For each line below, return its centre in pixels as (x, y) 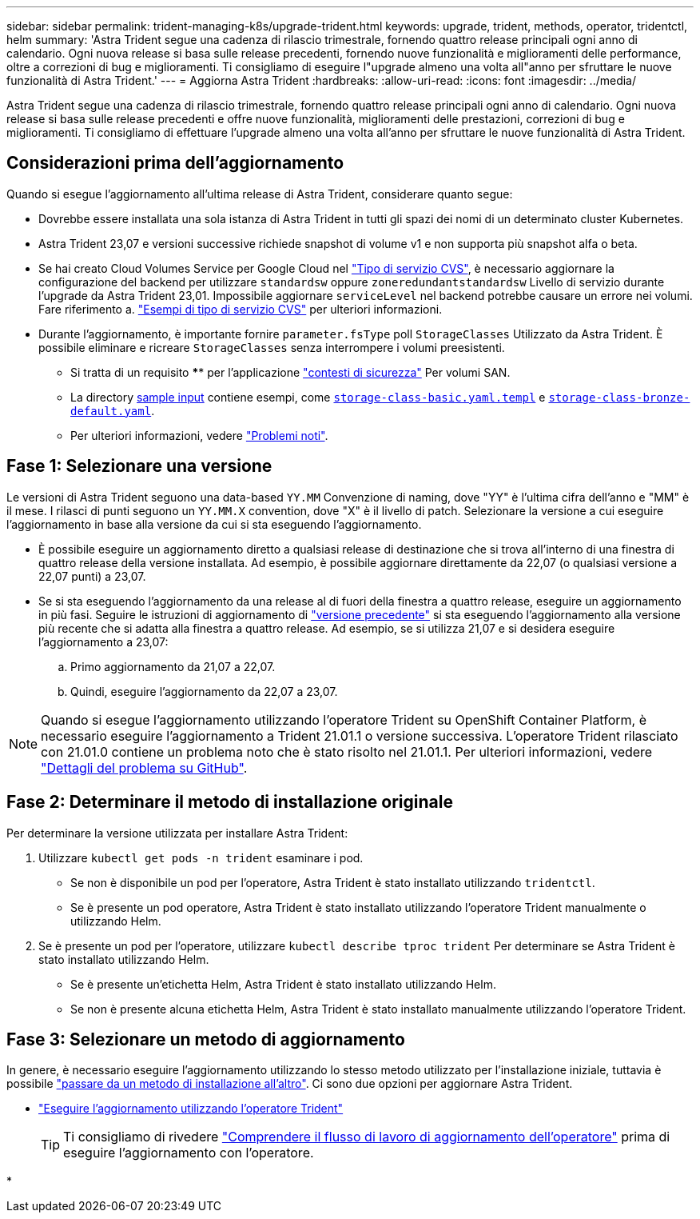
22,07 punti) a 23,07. (92, 576)
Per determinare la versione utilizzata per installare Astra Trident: (177, 833)
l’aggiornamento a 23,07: (103, 641)
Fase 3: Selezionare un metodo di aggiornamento (206, 1039)
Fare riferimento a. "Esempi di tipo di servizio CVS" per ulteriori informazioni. (241, 309)
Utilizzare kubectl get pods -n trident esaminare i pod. (201, 857)
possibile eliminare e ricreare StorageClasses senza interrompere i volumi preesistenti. (272, 347)
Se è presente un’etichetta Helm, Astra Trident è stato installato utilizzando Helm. (283, 984)
